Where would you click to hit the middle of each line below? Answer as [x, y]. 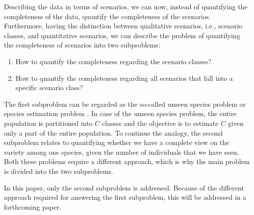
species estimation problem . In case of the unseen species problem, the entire [120, 113]
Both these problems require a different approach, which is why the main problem [127, 161]
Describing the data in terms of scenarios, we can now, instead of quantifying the [126, 6]
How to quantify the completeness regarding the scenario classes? [113, 61]
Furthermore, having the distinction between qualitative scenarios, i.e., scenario [123, 26]
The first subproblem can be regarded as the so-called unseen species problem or [125, 104]
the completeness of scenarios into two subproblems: [82, 45]
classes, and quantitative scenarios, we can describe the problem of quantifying [122, 35]
